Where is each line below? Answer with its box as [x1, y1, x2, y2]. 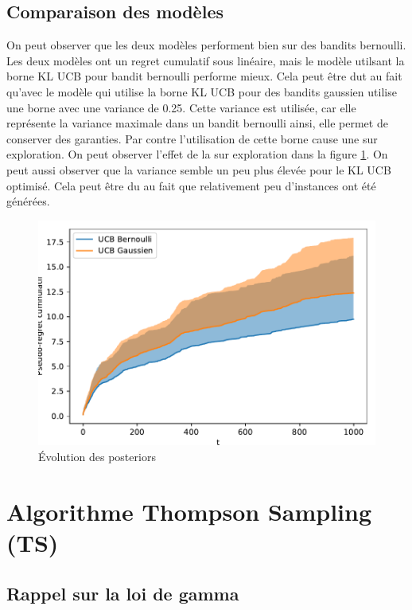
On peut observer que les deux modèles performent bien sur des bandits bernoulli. [6, 37, 406, 53]
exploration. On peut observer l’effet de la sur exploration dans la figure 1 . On [6, 146, 388, 162]
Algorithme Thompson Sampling [6, 495, 372, 527]
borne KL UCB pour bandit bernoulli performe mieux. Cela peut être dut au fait [6, 68, 402, 84]
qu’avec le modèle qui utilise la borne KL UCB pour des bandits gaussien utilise [6, 83, 397, 100]
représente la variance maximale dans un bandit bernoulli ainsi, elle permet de [6, 115, 388, 131]
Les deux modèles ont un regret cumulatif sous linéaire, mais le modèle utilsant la [6, 52, 405, 68]
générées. [6, 193, 50, 209]
